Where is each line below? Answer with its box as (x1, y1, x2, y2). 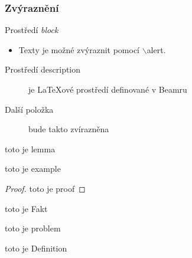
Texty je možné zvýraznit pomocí (18, 43, 139, 55)
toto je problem (5, 222, 61, 234)
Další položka (5, 103, 54, 115)
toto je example (5, 162, 61, 175)
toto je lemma (5, 142, 56, 155)
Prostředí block (5, 24, 58, 36)
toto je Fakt (5, 202, 48, 214)
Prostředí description (5, 63, 81, 76)
